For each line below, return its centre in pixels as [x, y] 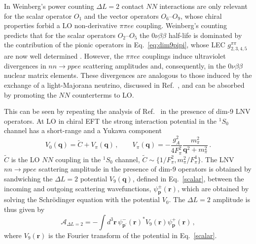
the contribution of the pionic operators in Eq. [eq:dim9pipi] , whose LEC [115, 45]
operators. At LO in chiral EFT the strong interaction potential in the [110, 121]
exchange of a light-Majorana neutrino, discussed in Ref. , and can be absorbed [124, 85]
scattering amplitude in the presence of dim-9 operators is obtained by [145, 169]
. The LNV [218, 159]
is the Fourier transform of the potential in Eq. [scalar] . [133, 235]
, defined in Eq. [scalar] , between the [188, 179]
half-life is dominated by [205, 35]
